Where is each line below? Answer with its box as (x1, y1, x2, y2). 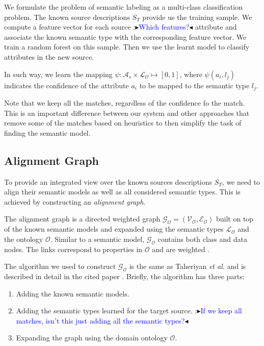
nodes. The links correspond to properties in (4, 243, 143, 254)
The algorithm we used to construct (4, 261, 116, 271)
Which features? (139, 21, 190, 32)
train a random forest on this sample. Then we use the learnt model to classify (4, 41, 250, 52)
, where (179, 68, 202, 79)
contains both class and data (157, 233, 247, 244)
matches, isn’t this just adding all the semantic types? (16, 315, 185, 326)
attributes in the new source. (4, 51, 94, 62)
